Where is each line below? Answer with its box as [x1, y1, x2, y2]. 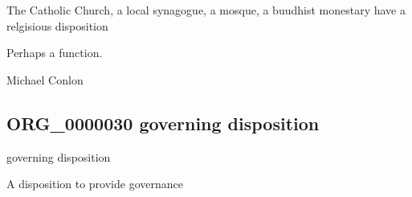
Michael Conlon [6, 71, 84, 88]
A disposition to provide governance [6, 175, 183, 192]
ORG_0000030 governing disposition [6, 110, 320, 135]
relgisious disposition [6, 17, 108, 34]
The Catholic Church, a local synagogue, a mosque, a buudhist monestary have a [6, 2, 406, 18]
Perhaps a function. [6, 44, 103, 61]
